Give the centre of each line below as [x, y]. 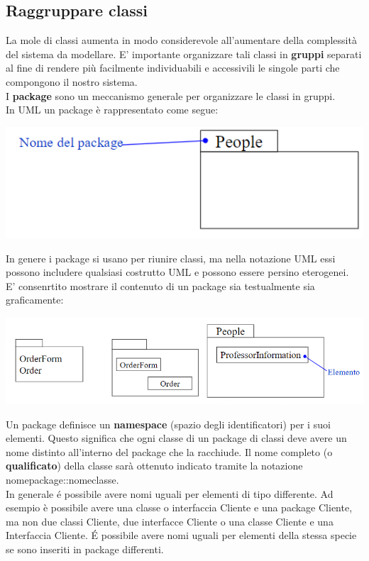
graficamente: [35, 300]
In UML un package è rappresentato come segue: [112, 110]
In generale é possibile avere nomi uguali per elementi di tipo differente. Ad [170, 493]
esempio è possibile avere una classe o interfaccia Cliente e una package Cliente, [179, 507]
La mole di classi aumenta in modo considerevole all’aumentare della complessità [181, 40]
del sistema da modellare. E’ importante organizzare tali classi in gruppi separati [184, 54]
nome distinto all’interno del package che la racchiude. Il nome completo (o [169, 451]
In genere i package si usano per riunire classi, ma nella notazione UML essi [171, 258]
